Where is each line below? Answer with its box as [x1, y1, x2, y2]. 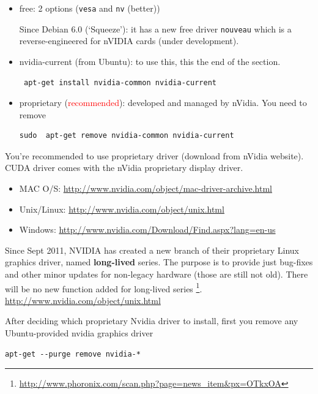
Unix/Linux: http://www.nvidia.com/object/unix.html [19, 202, 224, 215]
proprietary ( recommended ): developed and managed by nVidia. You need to [19, 96, 307, 109]
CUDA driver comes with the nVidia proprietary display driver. [5, 161, 243, 174]
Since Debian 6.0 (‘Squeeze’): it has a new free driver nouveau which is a [19, 22, 292, 35]
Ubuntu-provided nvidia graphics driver [5, 327, 153, 339]
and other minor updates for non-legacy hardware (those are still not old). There [5, 268, 308, 281]
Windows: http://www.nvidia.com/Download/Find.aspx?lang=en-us [19, 223, 276, 236]
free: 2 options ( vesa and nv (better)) [19, 2, 160, 14]
